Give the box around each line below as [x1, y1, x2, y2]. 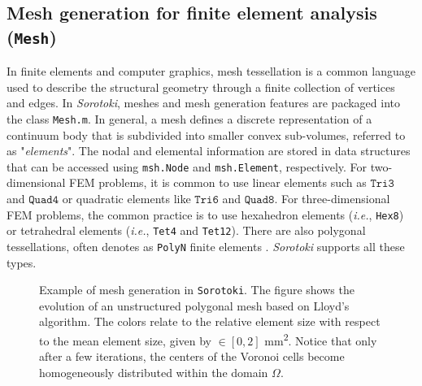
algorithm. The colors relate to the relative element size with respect [39, 313, 381, 330]
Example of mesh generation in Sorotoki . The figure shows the [39, 281, 355, 298]
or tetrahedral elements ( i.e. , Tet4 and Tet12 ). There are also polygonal [7, 222, 366, 239]
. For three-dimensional [274, 190, 390, 207]
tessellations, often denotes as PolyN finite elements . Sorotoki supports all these [7, 237, 405, 254]
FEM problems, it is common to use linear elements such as [69, 174, 367, 191]
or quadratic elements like [62, 190, 191, 207]
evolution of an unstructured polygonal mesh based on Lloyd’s [39, 297, 350, 314]
